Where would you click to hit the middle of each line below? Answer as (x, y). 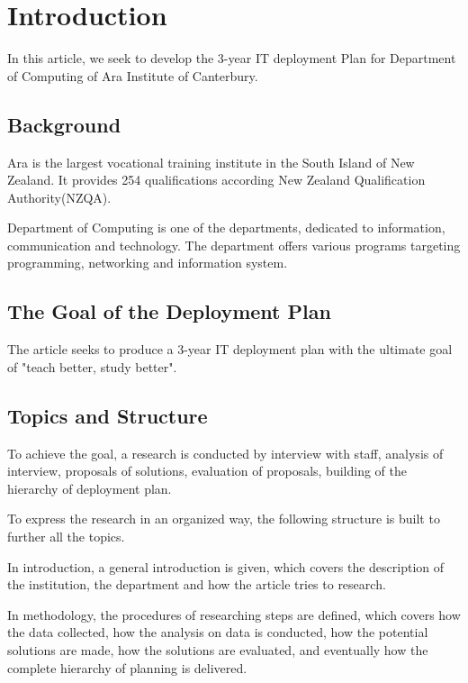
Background (64, 124)
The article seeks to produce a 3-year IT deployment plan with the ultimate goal (230, 349)
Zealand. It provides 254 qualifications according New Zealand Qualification (216, 180)
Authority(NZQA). (59, 197)
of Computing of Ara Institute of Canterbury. (133, 75)
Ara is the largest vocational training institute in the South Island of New (211, 162)
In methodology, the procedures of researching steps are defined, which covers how (234, 614)
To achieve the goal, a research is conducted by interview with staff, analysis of (225, 453)
